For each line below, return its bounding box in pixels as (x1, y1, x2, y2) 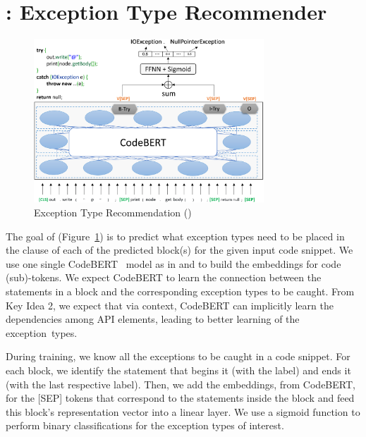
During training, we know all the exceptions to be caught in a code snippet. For (6, 349, 350, 364)
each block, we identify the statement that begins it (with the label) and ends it (6, 363, 351, 378)
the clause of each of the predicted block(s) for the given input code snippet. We (6, 242, 353, 257)
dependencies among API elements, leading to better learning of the (6, 312, 300, 326)
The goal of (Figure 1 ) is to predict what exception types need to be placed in (6, 228, 345, 243)
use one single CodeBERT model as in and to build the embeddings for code (6, 256, 341, 271)
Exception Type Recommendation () (34, 205, 192, 220)
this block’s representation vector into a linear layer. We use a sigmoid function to (6, 404, 360, 419)
